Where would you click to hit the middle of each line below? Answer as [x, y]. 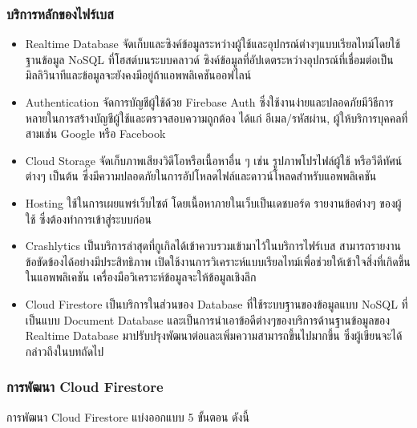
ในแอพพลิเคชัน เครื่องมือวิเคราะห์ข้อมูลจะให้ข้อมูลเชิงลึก [141, 277]
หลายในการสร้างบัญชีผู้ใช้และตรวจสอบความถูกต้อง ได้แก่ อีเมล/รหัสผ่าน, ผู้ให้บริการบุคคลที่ [217, 117]
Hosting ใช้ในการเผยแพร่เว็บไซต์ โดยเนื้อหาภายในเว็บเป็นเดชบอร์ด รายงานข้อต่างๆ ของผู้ [213, 202]
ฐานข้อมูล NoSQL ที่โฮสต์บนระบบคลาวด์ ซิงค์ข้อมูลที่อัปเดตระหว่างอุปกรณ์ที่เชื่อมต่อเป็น [209, 59]
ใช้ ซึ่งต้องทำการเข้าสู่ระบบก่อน [88, 218]
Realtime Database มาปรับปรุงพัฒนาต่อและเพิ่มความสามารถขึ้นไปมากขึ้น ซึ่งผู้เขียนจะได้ [214, 335]
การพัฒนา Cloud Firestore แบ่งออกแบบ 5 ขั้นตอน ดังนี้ [128, 416]
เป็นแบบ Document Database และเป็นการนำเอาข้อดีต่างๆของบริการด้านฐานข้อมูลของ [208, 319]
